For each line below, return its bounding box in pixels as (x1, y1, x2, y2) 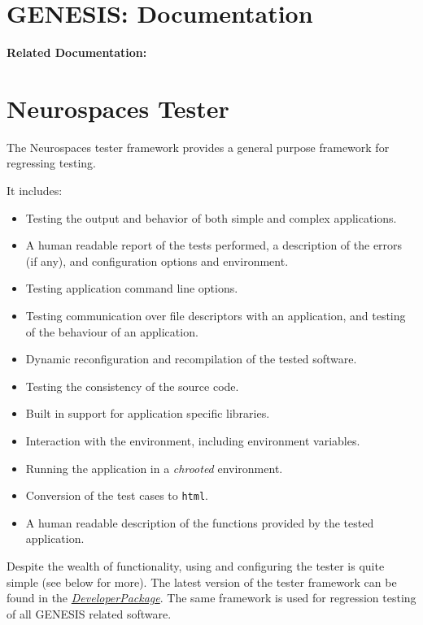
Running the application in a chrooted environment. (25, 459, 283, 476)
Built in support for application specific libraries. (25, 405, 270, 422)
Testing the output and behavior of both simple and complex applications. (25, 209, 397, 226)
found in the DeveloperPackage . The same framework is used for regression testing (7, 589, 416, 606)
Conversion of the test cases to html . (25, 487, 208, 504)
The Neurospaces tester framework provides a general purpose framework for (7, 138, 390, 155)
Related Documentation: (7, 44, 147, 61)
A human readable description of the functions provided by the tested (25, 514, 374, 531)
